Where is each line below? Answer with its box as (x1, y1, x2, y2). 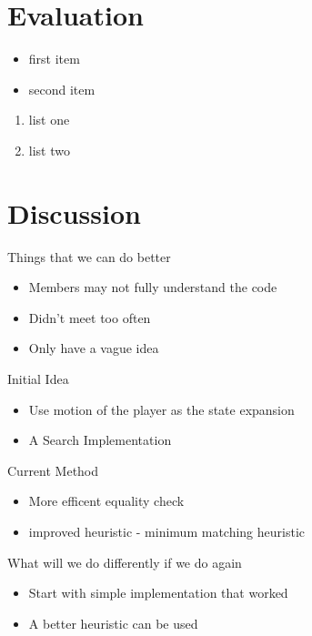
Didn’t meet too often (28, 308, 151, 327)
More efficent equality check (28, 491, 185, 510)
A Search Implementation (28, 430, 172, 449)
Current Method (7, 460, 99, 480)
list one (28, 110, 70, 129)
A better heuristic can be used (28, 613, 198, 632)
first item (28, 49, 80, 68)
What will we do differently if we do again (7, 552, 242, 571)
